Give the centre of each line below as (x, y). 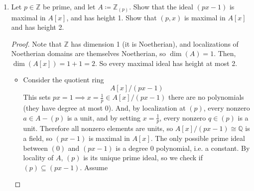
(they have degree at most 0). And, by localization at (104, 107)
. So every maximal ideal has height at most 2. (166, 63)
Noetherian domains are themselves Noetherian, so (88, 53)
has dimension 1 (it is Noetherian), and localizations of (155, 43)
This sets (37, 97)
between (35, 148)
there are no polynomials (206, 97)
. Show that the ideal (161, 6)
